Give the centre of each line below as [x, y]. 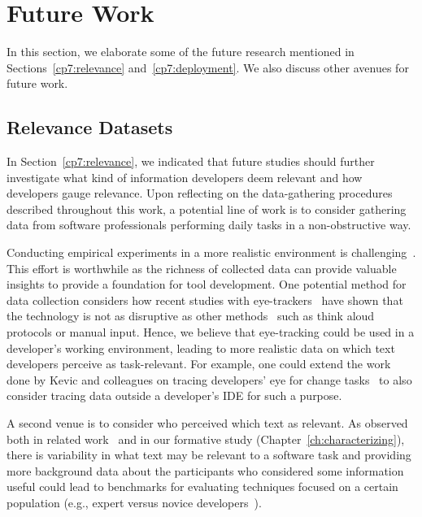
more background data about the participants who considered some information [205, 470]
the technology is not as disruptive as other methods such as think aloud [191, 316]
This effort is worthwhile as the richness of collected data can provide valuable [202, 268]
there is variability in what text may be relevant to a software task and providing [209, 455]
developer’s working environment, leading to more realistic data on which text [201, 348]
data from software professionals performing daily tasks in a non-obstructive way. [209, 225]
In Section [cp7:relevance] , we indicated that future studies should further [191, 161]
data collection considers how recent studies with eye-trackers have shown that [205, 300]
